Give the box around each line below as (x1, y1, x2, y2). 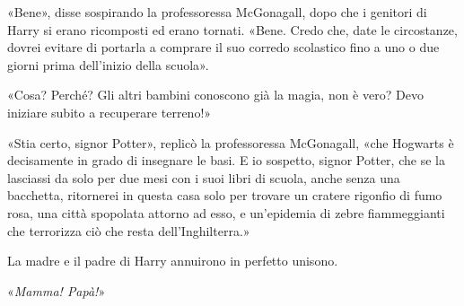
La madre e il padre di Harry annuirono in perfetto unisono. (7, 251, 338, 270)
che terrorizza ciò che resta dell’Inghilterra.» (7, 221, 250, 240)
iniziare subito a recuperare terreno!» (7, 102, 212, 121)
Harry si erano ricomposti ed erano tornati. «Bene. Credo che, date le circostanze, (7, 20, 458, 39)
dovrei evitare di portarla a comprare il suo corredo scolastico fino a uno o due (7, 38, 440, 57)
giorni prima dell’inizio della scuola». (7, 55, 209, 74)
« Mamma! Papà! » (7, 281, 106, 300)
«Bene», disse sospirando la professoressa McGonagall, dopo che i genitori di (7, 3, 427, 21)
